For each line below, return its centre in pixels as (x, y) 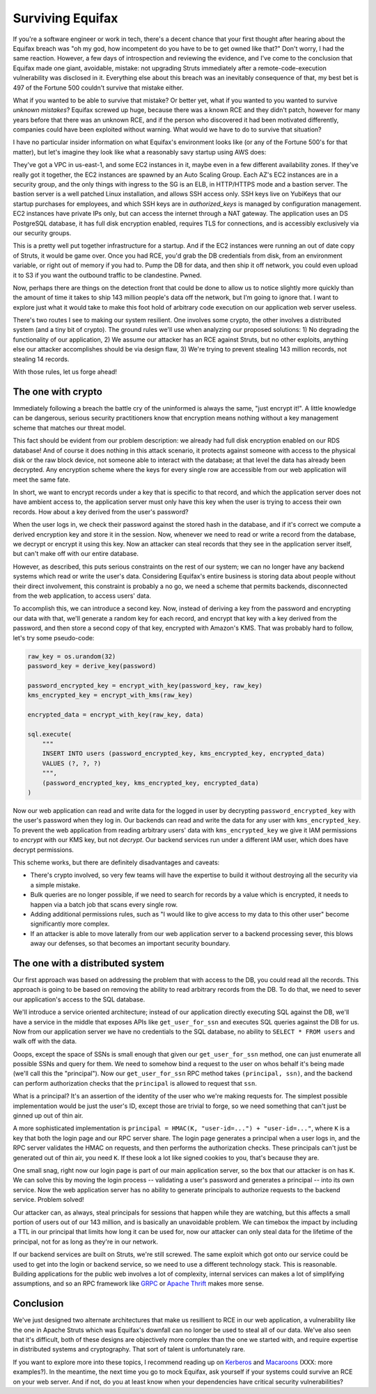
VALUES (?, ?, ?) (72, 763)
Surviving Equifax (65, 18)
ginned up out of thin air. (48, 1116)
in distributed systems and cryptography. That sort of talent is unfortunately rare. (129, 1349)
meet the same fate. (42, 480)
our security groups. (42, 232)
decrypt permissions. (44, 850)
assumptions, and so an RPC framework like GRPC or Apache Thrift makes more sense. (139, 1283)
